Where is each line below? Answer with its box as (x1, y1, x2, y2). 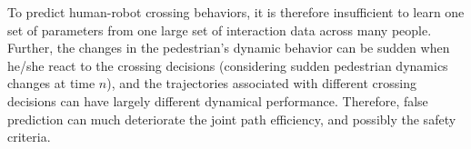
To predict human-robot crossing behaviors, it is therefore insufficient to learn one (7, 3, 465, 21)
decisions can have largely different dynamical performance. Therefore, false (7, 91, 428, 110)
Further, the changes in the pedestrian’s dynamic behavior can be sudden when (7, 38, 450, 57)
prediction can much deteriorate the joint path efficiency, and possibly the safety (7, 109, 456, 128)
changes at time (7, 74, 95, 93)
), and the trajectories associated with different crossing (106, 74, 416, 93)
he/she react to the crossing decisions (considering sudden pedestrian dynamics (7, 55, 448, 74)
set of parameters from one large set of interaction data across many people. (7, 20, 432, 39)
